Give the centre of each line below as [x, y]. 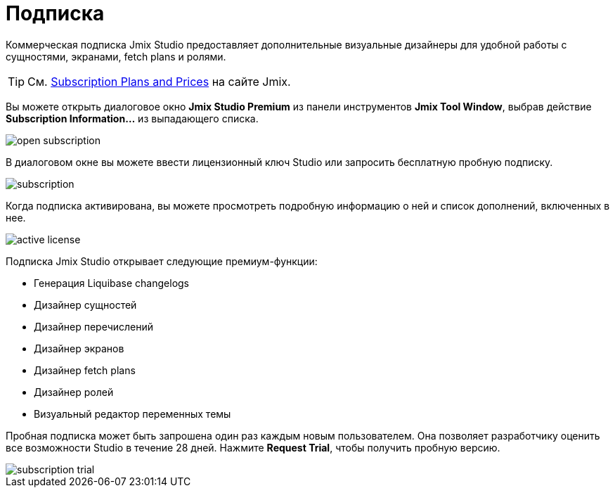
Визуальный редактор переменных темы [132, 414]
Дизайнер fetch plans [85, 370]
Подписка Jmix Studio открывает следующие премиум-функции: [162, 261]
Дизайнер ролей [74, 392]
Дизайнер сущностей [85, 305]
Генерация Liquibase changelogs [111, 283]
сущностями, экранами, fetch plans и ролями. [116, 56]
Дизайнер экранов [79, 348]
